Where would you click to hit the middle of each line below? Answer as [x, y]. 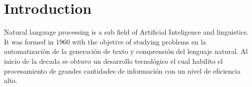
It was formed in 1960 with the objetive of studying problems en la [105, 41]
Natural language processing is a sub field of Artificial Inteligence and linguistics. [126, 32]
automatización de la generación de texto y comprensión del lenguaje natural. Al [126, 51]
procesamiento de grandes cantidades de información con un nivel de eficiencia [122, 70]
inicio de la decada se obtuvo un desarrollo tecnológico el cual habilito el [113, 61]
